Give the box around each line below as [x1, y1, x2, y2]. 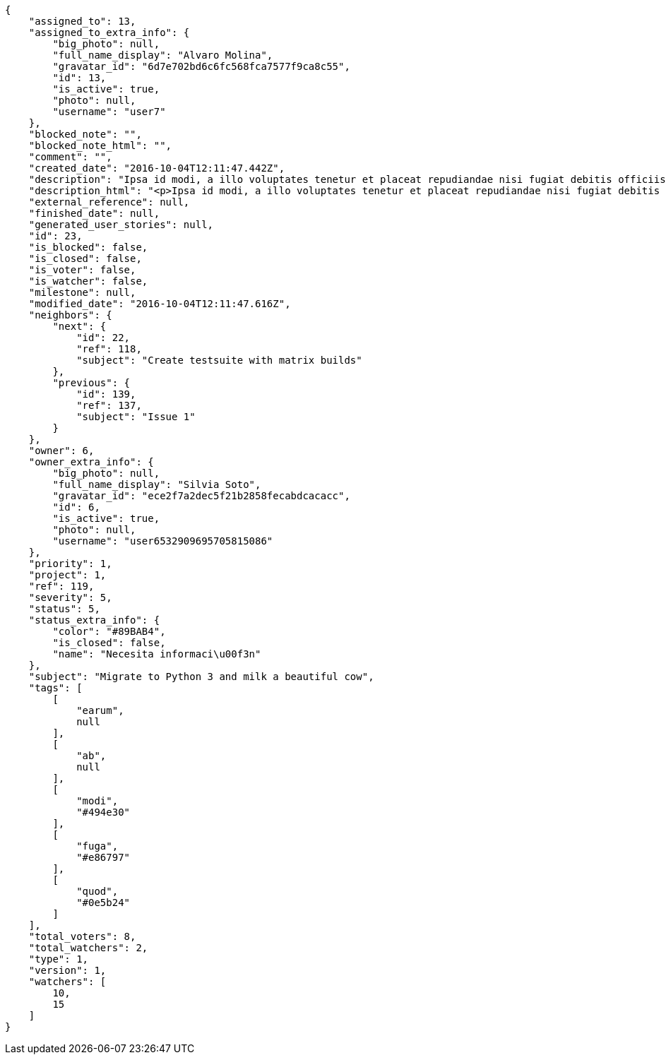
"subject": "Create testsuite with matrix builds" [76, 355, 362, 366]
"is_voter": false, [28, 264, 136, 275]
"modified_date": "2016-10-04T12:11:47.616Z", [28, 298, 291, 309]
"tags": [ [28, 682, 83, 693]
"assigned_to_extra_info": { [28, 27, 190, 38]
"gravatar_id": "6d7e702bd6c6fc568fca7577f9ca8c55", [52, 61, 350, 72]
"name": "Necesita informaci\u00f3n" [52, 648, 261, 660]
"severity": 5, [28, 592, 112, 603]
